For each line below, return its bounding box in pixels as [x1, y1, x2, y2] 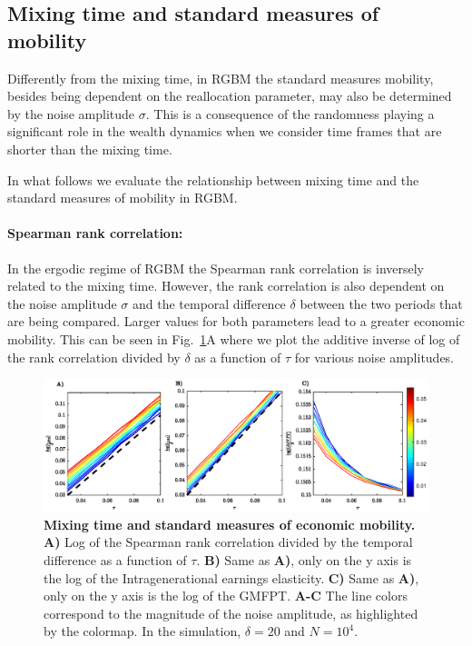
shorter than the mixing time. [7, 139, 172, 158]
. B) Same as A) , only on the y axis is [196, 551, 412, 570]
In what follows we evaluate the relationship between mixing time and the [7, 170, 419, 189]
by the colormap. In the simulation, [44, 621, 241, 641]
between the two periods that [300, 293, 463, 313]
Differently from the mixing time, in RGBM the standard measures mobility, [7, 68, 434, 87]
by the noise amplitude [7, 104, 135, 123]
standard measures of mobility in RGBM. [7, 188, 238, 207]
